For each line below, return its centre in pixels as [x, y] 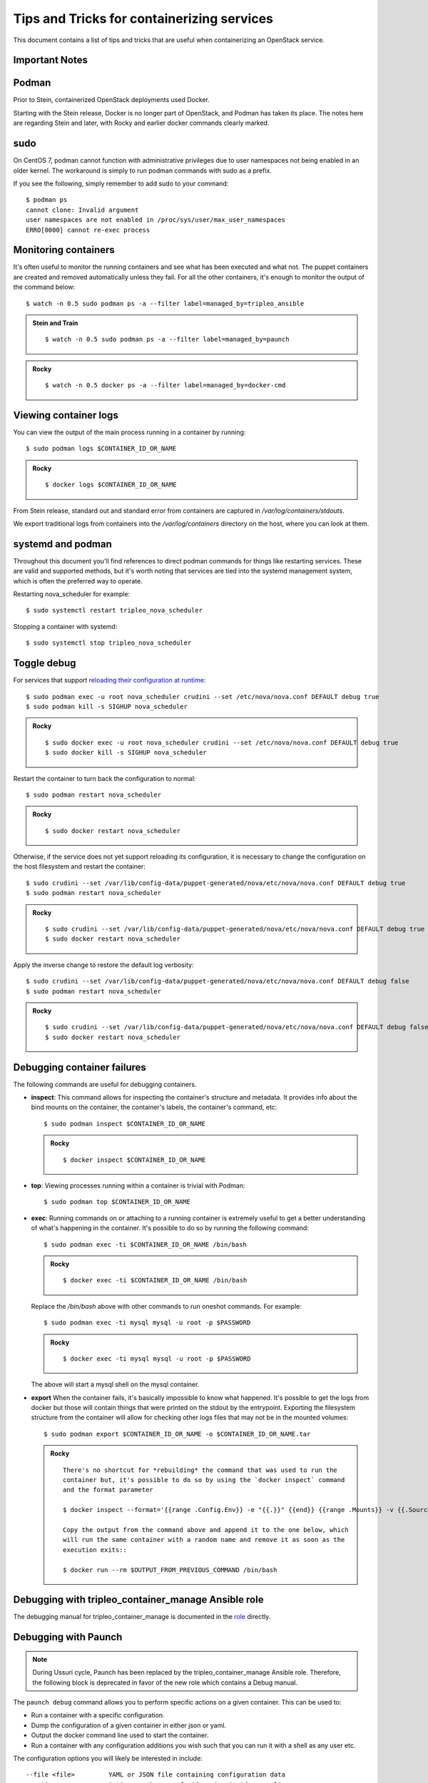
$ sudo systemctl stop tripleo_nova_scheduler [109, 643]
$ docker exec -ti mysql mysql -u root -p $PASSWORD [157, 1358]
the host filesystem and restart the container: [80, 867]
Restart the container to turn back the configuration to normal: [105, 778]
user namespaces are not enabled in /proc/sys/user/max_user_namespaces [156, 220]
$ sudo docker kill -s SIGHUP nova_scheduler [126, 753]
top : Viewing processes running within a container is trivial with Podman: [138, 1185]
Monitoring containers [64, 250]
